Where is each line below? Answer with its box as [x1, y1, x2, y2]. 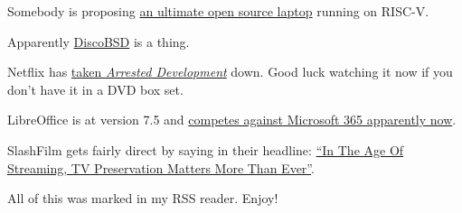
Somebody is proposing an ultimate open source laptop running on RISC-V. [7, 2, 429, 20]
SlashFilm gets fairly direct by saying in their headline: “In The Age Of [7, 140, 404, 159]
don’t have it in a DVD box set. [7, 79, 184, 98]
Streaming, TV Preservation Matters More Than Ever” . [7, 158, 315, 177]
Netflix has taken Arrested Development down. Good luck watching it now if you [7, 62, 453, 81]
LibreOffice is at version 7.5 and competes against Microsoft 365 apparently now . [7, 110, 457, 129]
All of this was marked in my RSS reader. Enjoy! [7, 189, 278, 208]
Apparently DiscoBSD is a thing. [7, 32, 190, 51]
